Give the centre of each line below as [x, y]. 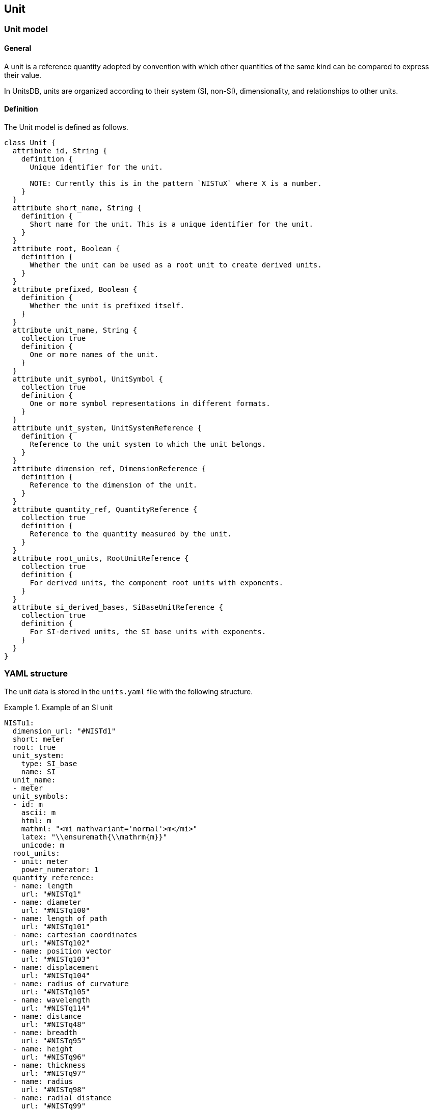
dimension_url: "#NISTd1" [64, 731]
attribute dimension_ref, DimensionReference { [109, 468]
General [18, 48]
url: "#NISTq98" [53, 1089]
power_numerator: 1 [60, 869]
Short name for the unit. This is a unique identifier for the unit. [171, 224]
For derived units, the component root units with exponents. [156, 582]
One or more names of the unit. [94, 354]
